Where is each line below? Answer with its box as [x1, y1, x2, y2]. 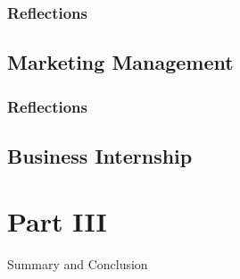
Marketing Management [7, 48, 234, 76]
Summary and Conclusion [7, 255, 148, 274]
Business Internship [7, 141, 193, 169]
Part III [7, 203, 107, 240]
